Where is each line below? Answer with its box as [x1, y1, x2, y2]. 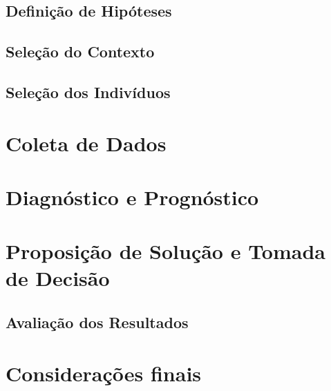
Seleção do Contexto [6, 41, 155, 62]
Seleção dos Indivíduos [6, 81, 171, 102]
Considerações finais [6, 359, 202, 387]
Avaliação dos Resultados [6, 312, 189, 333]
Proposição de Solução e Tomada [6, 237, 325, 265]
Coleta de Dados [6, 128, 167, 157]
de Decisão [6, 264, 110, 292]
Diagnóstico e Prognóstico [6, 182, 259, 211]
